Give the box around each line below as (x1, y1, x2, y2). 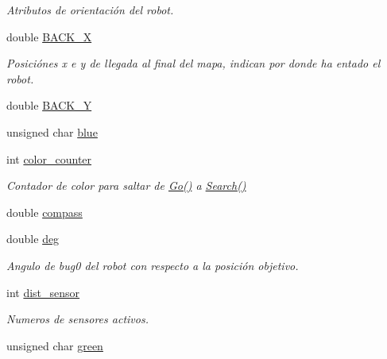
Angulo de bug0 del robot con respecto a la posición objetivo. (6, 257, 299, 273)
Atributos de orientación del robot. (6, 2, 174, 17)
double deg (6, 230, 60, 247)
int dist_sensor (6, 284, 80, 300)
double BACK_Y (6, 97, 92, 114)
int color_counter (6, 150, 92, 167)
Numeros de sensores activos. (6, 311, 149, 327)
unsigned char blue (6, 123, 98, 140)
